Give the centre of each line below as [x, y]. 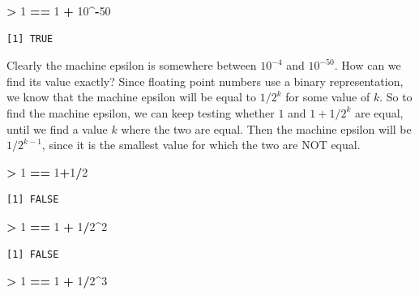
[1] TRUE [30, 38]
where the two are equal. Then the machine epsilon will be [266, 128]
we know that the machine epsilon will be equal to [132, 97]
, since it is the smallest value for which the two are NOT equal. [201, 145]
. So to [396, 97]
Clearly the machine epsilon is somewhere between [132, 65]
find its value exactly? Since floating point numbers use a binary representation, [205, 81]
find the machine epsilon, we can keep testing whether [141, 112]
